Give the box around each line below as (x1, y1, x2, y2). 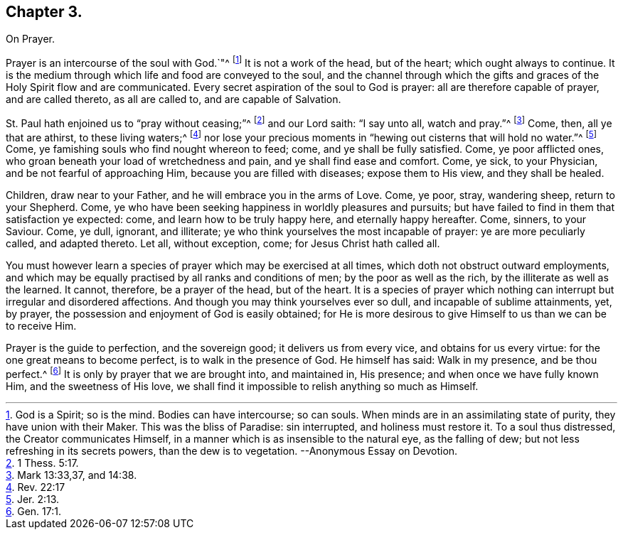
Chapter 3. (6, 3, 82, 21)
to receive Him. (6, 320, 77, 333)
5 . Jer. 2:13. (6, 493, 60, 506)
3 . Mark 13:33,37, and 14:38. (6, 469, 137, 482)
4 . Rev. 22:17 (6, 481, 65, 494)
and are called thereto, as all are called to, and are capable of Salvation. (6, 93, 341, 106)
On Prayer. (6, 33, 55, 45)
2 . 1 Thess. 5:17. (6, 457, 79, 470)
